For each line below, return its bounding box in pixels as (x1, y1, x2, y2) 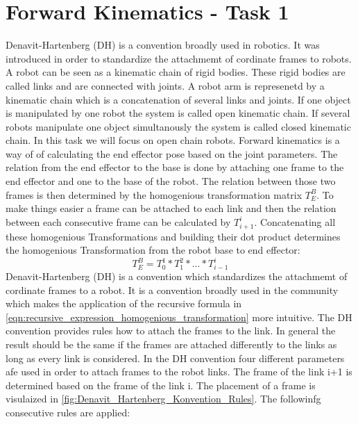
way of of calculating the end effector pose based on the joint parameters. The (6, 146, 338, 161)
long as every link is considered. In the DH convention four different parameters (6, 350, 345, 365)
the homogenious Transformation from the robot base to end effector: (6, 243, 300, 257)
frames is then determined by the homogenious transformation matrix (6, 187, 302, 202)
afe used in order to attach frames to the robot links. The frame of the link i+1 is (6, 364, 352, 379)
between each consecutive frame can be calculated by (6, 214, 231, 229)
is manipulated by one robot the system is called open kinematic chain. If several (6, 106, 350, 120)
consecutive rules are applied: (6, 405, 130, 419)
